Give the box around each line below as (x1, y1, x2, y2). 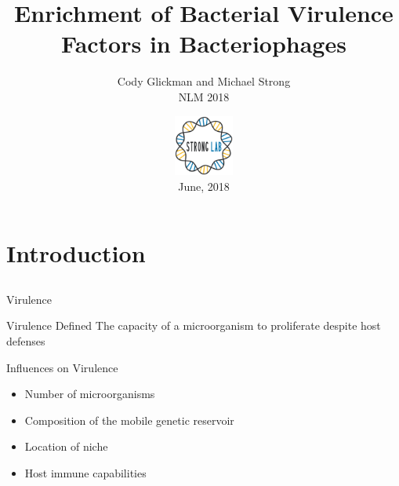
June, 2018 (178, 177, 230, 194)
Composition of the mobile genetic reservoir (24, 411, 234, 428)
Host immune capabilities (24, 465, 147, 481)
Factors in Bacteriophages (61, 27, 346, 60)
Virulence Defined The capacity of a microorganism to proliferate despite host (6, 317, 381, 334)
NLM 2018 (178, 88, 230, 104)
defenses (6, 333, 45, 349)
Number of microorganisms (24, 386, 155, 402)
